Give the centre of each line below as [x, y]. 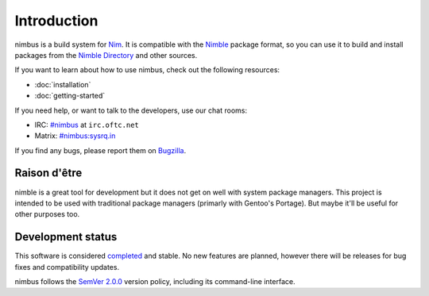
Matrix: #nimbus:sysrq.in [75, 136]
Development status [66, 237]
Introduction [56, 21]
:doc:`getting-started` [70, 96]
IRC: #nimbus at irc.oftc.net [87, 125]
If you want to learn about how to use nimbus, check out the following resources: [147, 70]
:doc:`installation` [63, 84]
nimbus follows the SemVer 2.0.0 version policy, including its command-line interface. [155, 282]
